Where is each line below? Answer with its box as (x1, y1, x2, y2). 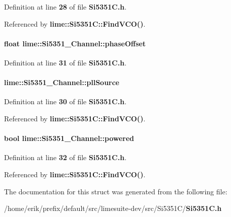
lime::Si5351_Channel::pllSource (4, 77, 120, 88)
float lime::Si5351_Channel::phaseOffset (4, 38, 146, 48)
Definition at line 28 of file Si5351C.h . (4, 2, 127, 12)
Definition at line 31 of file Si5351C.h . (4, 57, 127, 67)
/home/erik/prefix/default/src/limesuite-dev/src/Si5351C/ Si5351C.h (4, 203, 222, 213)
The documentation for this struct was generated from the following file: (4, 186, 227, 196)
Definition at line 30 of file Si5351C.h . (4, 96, 127, 107)
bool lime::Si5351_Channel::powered (4, 133, 134, 143)
